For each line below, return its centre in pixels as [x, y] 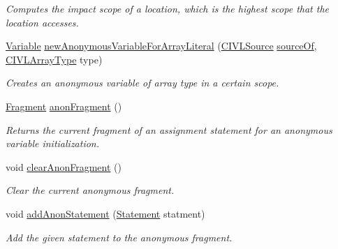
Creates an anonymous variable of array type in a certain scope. [142, 83]
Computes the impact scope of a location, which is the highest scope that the [168, 8]
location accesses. [42, 22]
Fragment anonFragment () [64, 106]
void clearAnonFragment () [64, 166]
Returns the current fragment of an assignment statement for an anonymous [169, 129]
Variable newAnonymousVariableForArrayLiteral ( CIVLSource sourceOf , [161, 46]
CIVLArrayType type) [54, 59]
